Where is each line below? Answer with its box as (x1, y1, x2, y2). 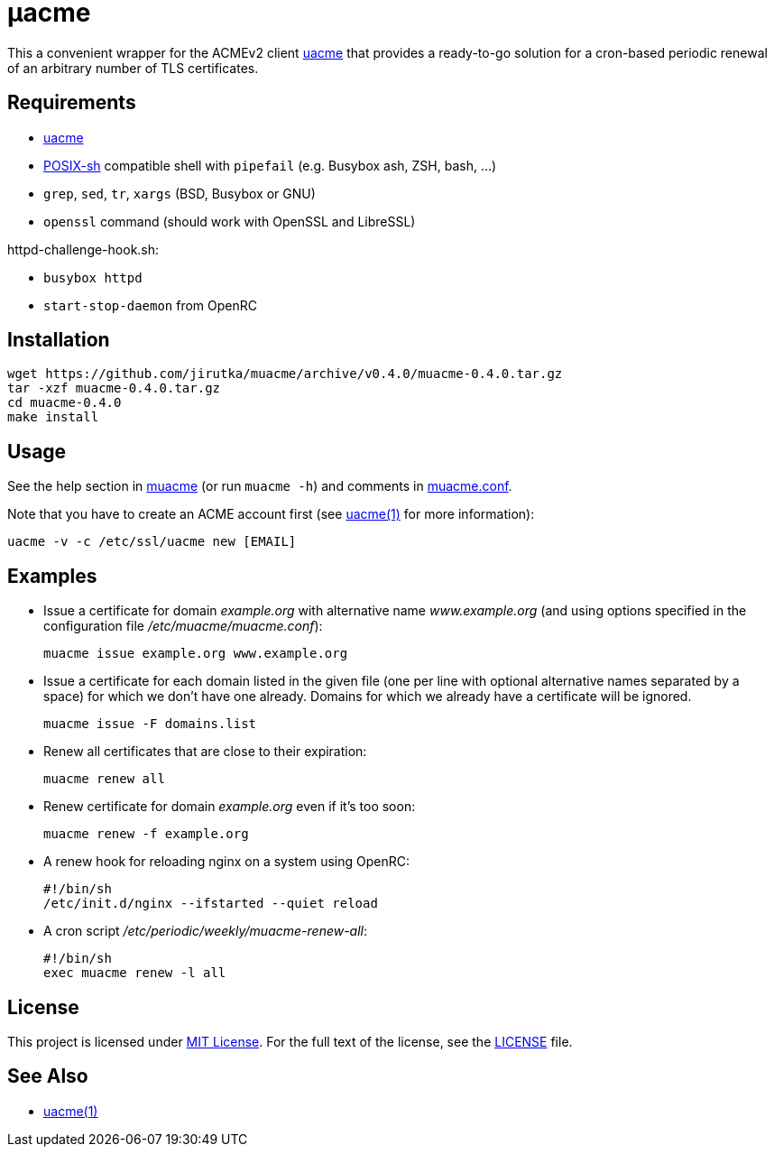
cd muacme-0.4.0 (7, 395, 122, 411)
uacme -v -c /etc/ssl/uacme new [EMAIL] (7, 534, 297, 549)
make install (7, 410, 99, 425)
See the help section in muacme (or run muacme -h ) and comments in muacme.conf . (7, 478, 512, 494)
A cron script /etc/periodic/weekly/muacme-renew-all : (43, 923, 368, 939)
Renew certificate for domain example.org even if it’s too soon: (43, 799, 416, 815)
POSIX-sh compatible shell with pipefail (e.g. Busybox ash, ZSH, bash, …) (43, 157, 497, 173)
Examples (7, 564, 97, 587)
